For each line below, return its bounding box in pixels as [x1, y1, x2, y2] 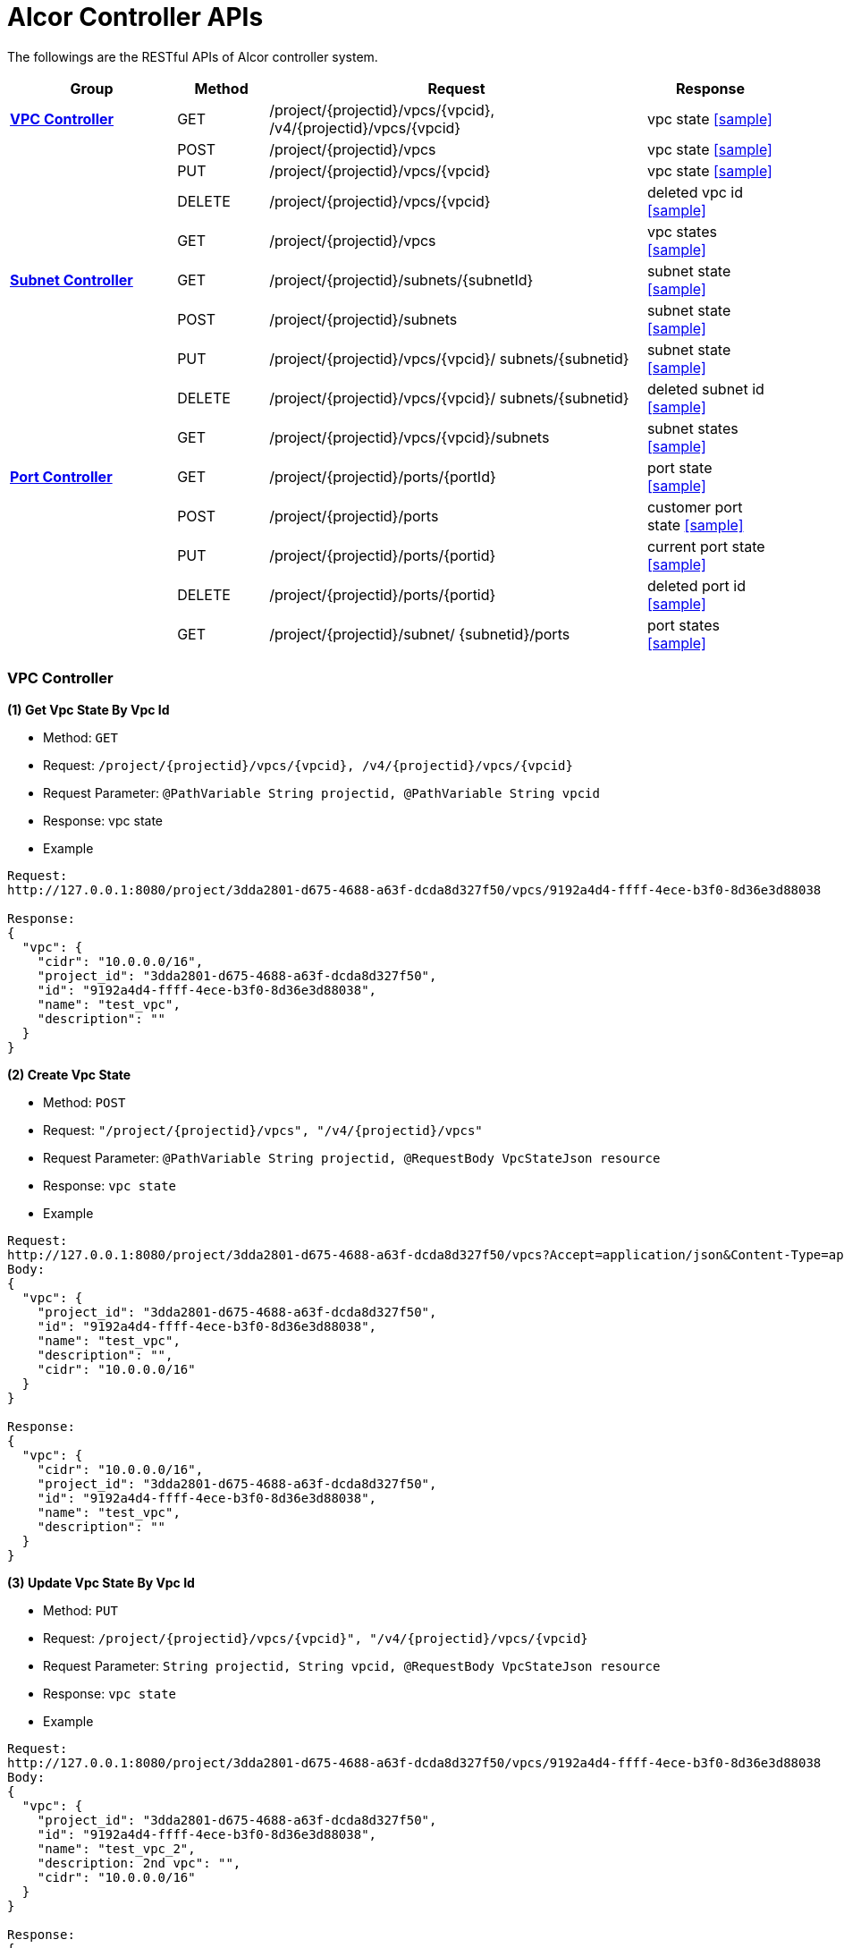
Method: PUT [43, 1602, 118, 1618]
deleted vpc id [646, 182, 744, 201]
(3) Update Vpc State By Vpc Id [7, 1574, 195, 1590]
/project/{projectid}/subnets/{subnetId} [269, 270, 534, 289]
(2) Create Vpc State [7, 1066, 131, 1082]
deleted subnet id [646, 379, 764, 398]
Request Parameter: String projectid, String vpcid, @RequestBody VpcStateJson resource [43, 1657, 661, 1673]
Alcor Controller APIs [7, 2, 264, 32]
